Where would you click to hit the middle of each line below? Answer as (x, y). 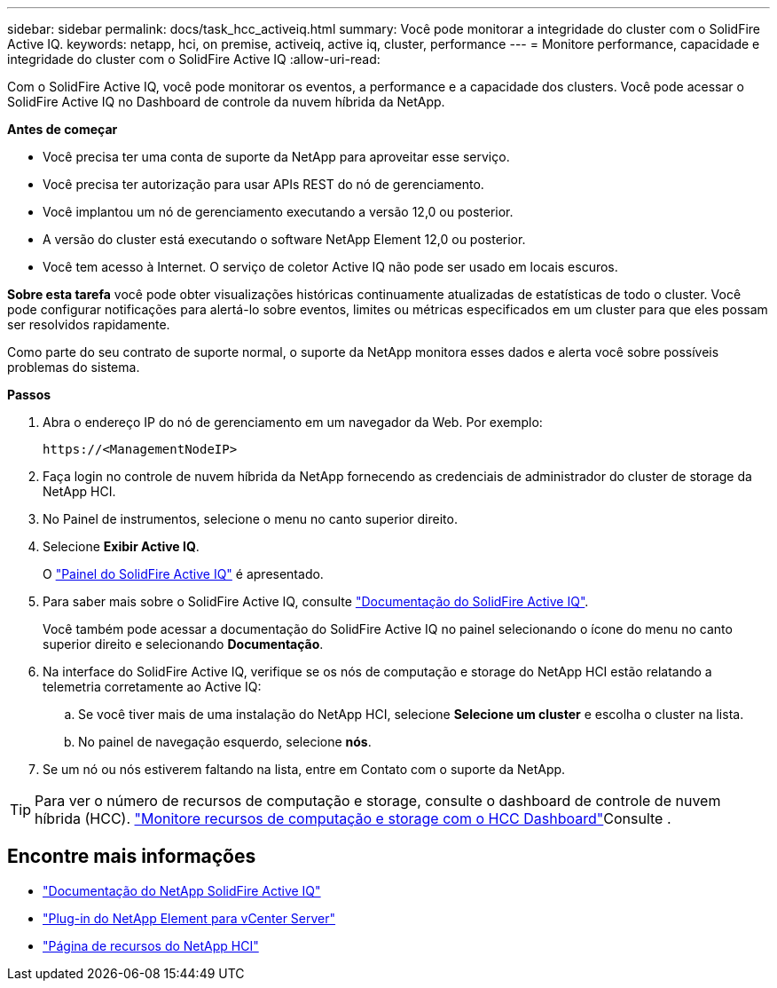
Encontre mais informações (132, 857)
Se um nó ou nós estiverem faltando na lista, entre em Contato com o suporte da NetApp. (304, 769)
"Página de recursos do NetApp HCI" (151, 945)
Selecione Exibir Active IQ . (121, 546)
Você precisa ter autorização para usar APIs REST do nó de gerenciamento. (263, 184)
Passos (29, 395)
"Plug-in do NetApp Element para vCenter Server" (189, 918)
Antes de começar (63, 129)
